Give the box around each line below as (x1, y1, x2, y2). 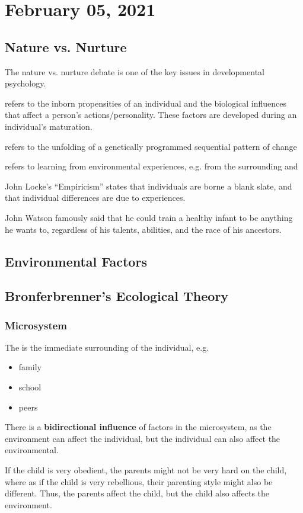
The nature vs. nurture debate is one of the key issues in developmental (5, 65, 264, 78)
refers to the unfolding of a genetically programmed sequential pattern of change (5, 140, 297, 152)
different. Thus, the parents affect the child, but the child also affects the (5, 487, 270, 499)
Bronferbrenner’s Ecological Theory (5, 287, 229, 305)
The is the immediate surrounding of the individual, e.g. (5, 341, 209, 353)
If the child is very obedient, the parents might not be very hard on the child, (5, 464, 287, 476)
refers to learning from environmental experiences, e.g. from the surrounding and (5, 160, 298, 172)
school (18, 381, 42, 393)
